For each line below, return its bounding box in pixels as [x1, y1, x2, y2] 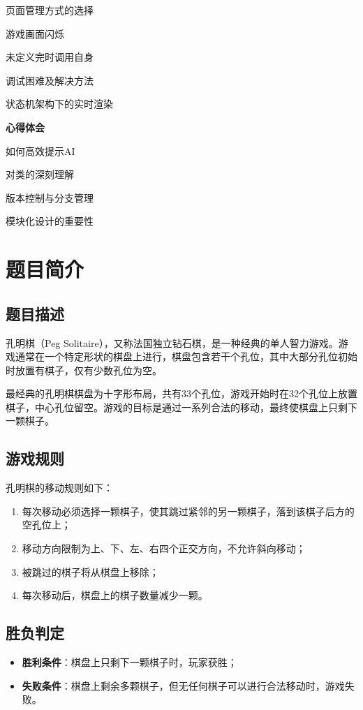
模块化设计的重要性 [6, 214, 94, 228]
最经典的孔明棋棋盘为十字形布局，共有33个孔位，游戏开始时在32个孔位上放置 [6, 386, 357, 401]
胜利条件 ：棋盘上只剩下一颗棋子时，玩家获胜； [22, 655, 237, 670]
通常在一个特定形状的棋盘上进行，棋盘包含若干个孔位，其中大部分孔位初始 [15, 349, 357, 364]
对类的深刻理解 [6, 167, 74, 182]
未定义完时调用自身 [6, 50, 94, 64]
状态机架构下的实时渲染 [6, 96, 113, 111]
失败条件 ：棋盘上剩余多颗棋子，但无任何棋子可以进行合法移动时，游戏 [22, 678, 345, 693]
